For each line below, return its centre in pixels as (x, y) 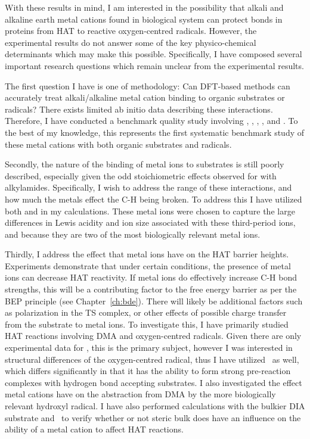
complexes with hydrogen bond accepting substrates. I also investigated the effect (154, 382)
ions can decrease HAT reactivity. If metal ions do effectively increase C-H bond (151, 277)
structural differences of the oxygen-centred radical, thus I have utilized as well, (152, 359)
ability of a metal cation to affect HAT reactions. (94, 429)
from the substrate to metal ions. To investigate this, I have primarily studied (147, 324)
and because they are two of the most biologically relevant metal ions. (133, 234)
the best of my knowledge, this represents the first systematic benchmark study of (155, 132)
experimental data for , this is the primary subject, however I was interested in (149, 348)
